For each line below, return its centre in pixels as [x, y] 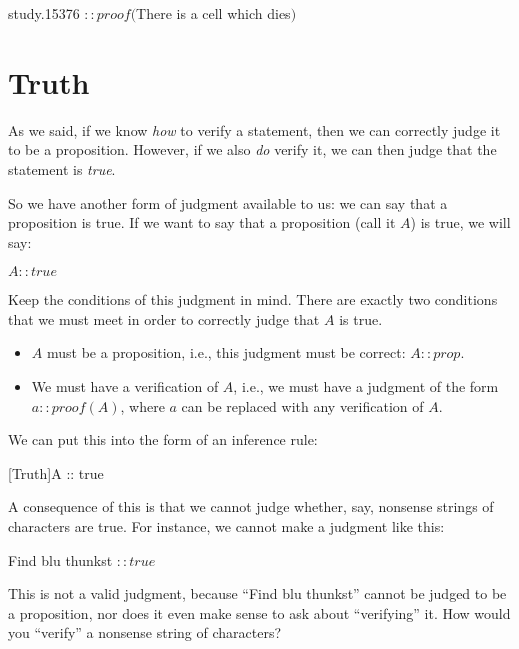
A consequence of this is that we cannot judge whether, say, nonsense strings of [251, 506]
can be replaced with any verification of [302, 405]
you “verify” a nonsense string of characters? [145, 632]
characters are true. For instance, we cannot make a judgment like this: [226, 526]
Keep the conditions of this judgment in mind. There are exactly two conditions [253, 299]
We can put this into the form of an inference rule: [163, 439]
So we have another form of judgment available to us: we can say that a [228, 202]
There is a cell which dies [213, 13]
